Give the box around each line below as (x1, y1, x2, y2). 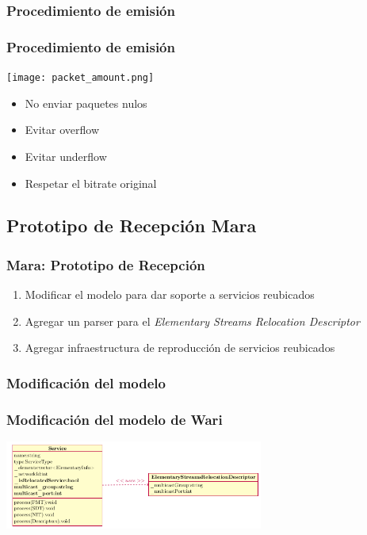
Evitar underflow (25, 147, 107, 164)
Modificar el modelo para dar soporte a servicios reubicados (25, 286, 315, 303)
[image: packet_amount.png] (6, 72, 155, 84)
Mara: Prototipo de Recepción (6, 254, 205, 274)
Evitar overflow (25, 121, 100, 138)
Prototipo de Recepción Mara (6, 213, 257, 238)
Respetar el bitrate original (25, 174, 157, 191)
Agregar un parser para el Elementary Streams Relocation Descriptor (25, 312, 360, 329)
